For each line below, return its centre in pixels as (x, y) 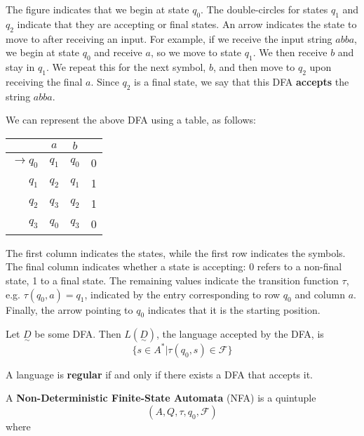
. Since (105, 81)
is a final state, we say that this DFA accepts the (242, 81)
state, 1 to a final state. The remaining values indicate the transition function (172, 280)
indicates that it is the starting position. (234, 309)
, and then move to (254, 66)
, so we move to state (196, 52)
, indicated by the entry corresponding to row (182, 294)
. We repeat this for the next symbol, (126, 66)
